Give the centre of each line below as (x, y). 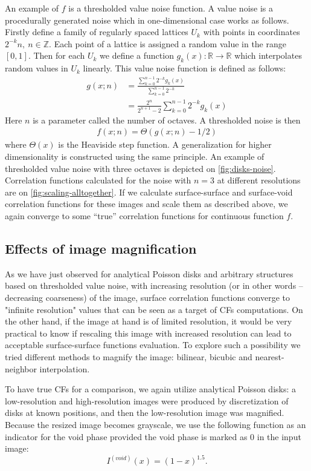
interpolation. (65, 368)
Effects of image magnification (101, 249)
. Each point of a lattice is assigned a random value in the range (168, 43)
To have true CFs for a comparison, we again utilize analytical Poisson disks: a (151, 389)
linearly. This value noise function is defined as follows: (184, 68)
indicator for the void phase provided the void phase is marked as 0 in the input (153, 436)
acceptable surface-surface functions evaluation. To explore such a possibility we (153, 345)
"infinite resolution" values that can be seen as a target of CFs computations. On (154, 309)
